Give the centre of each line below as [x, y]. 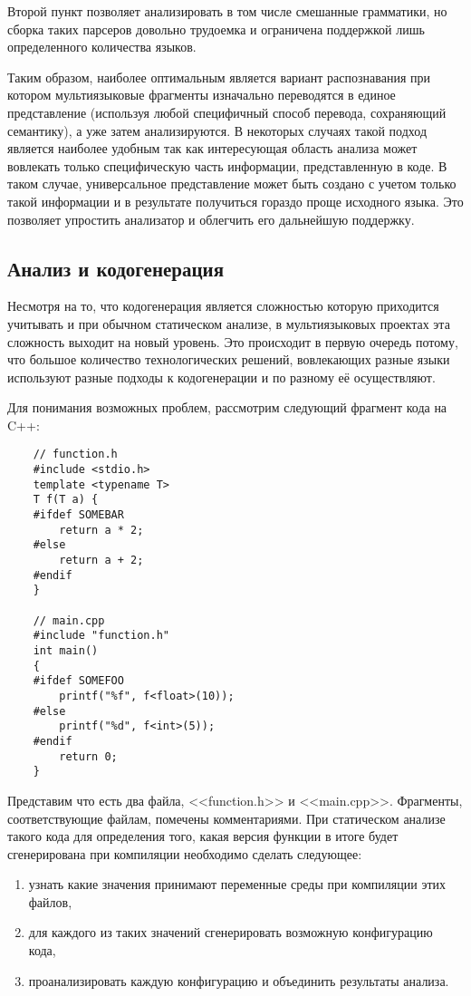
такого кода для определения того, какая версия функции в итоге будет [203, 836]
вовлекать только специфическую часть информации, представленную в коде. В [227, 165]
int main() [66, 651]
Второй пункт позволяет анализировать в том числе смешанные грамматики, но [227, 11]
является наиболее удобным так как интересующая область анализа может [212, 148]
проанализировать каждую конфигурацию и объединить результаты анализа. [239, 980]
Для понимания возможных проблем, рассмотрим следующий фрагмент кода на [227, 407]
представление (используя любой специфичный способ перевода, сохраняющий [227, 112]
